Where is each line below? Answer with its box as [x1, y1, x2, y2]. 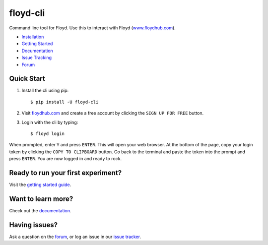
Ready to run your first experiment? [9, 169, 122, 177]
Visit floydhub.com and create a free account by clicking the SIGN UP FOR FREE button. [21, 110, 204, 116]
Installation [21, 34, 44, 40]
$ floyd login [30, 130, 65, 136]
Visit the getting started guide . [9, 182, 71, 188]
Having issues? [9, 221, 58, 229]
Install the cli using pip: [21, 87, 69, 94]
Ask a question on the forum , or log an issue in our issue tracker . [9, 234, 141, 240]
